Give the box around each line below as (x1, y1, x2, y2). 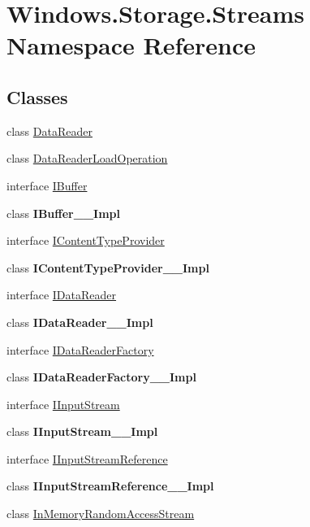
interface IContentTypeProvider (6, 232, 165, 249)
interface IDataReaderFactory (6, 341, 154, 358)
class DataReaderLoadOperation (6, 150, 168, 167)
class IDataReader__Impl (6, 313, 153, 330)
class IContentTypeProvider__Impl (6, 259, 209, 276)
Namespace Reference (6, 28, 256, 62)
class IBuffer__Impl (6, 204, 120, 221)
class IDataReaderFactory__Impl (6, 368, 196, 385)
